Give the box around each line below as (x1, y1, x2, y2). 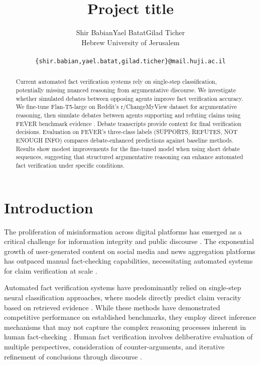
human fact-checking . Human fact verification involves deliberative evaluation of (4, 331, 253, 342)
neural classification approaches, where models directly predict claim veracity (4, 292, 241, 303)
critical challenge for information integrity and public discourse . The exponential (4, 236, 254, 247)
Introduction (4, 197, 93, 217)
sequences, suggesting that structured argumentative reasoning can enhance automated (16, 153, 243, 161)
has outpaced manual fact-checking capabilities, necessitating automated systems (4, 256, 253, 266)
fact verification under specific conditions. (16, 161, 125, 169)
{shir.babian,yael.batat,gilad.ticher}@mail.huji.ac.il (35, 57, 226, 65)
